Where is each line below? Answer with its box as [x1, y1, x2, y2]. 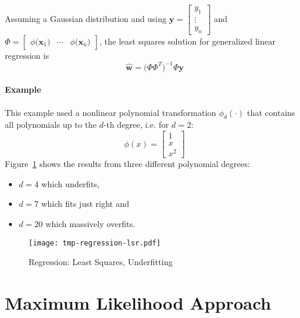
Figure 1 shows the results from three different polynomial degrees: [5, 158, 250, 170]
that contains [247, 106, 295, 118]
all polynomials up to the [5, 118, 97, 131]
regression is [5, 49, 49, 61]
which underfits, [41, 177, 100, 190]
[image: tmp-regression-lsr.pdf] [29, 238, 161, 247]
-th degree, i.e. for [104, 118, 169, 131]
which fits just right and [41, 197, 129, 210]
